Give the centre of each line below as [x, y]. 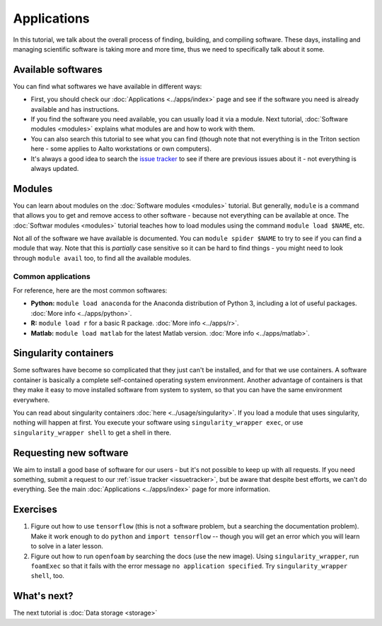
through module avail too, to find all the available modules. [102, 258]
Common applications [52, 276]
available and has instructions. [75, 109]
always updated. [55, 168]
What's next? [43, 596]
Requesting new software [71, 453]
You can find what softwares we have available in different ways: [108, 86]
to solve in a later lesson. [67, 546]
